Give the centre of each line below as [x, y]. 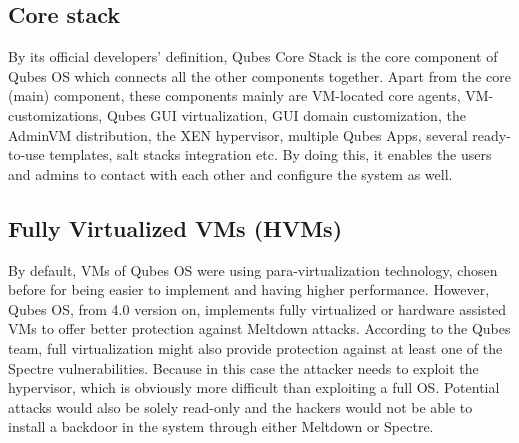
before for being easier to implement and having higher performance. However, [249, 289]
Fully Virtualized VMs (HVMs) [175, 227]
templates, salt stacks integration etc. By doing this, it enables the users [270, 154]
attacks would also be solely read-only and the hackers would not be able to [240, 406]
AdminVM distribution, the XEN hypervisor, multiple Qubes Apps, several [238, 134]
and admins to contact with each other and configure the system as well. [230, 173]
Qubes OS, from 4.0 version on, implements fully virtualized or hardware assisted [257, 308]
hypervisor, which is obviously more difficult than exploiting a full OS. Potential [254, 387]
